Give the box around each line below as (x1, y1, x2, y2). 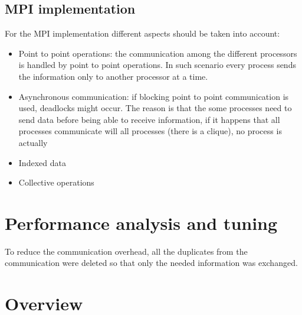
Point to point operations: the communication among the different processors (18, 47, 297, 59)
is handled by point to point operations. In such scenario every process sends (18, 59, 296, 71)
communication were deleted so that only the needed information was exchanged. (5, 256, 298, 269)
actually (18, 136, 48, 148)
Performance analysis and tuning (5, 210, 278, 235)
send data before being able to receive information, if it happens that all (18, 113, 280, 125)
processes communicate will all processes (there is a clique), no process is (18, 125, 282, 137)
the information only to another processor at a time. (18, 70, 208, 82)
